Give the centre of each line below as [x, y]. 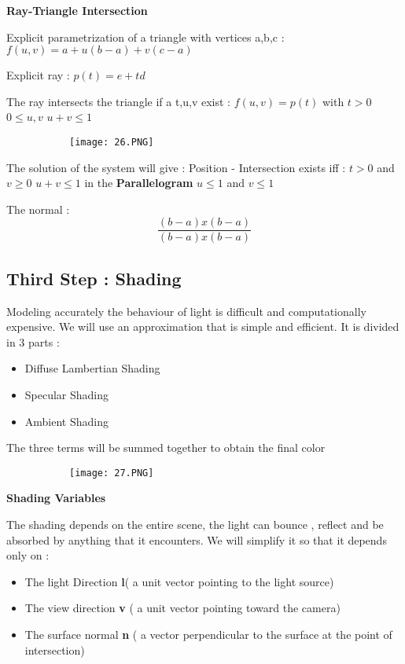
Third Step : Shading [94, 278]
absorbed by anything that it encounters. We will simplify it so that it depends [197, 539]
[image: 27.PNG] [112, 473]
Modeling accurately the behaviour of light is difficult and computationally [186, 311]
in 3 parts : [33, 341]
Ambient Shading [66, 421]
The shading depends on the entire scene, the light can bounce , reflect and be [195, 525]
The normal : [38, 209]
